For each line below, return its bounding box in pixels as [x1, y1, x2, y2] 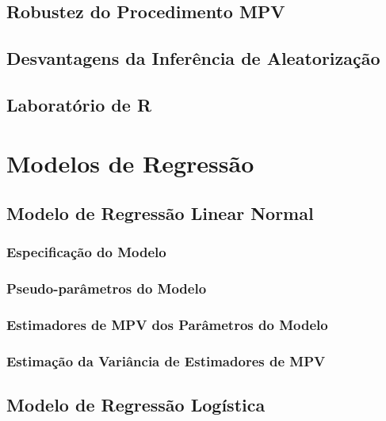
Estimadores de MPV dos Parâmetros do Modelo [6, 315, 328, 335]
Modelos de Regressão [6, 146, 254, 179]
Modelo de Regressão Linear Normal [6, 201, 314, 226]
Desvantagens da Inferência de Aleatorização [6, 46, 380, 70]
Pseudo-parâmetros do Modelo [6, 279, 207, 298]
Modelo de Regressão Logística [6, 393, 266, 417]
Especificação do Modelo [6, 242, 166, 262]
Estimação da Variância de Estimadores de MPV [6, 351, 326, 370]
